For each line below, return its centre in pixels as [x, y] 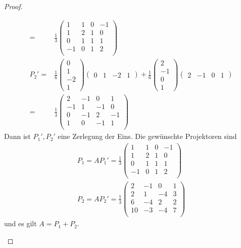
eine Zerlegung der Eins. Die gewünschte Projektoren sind [147, 136]
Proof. [13, 6]
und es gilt [20, 223]
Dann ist [17, 136]
